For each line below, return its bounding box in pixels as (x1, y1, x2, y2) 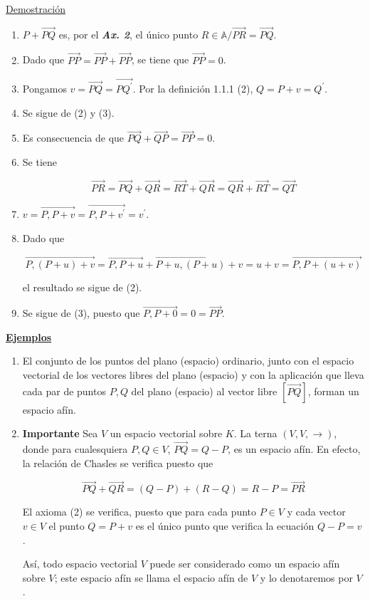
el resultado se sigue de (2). (22, 280, 142, 295)
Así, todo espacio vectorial (22, 556, 137, 571)
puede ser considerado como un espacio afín (149, 556, 340, 571)
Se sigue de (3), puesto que (22, 305, 140, 320)
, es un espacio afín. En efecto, (228, 441, 361, 456)
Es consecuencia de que (22, 130, 125, 145)
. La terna (233, 426, 277, 441)
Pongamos (22, 80, 67, 95)
